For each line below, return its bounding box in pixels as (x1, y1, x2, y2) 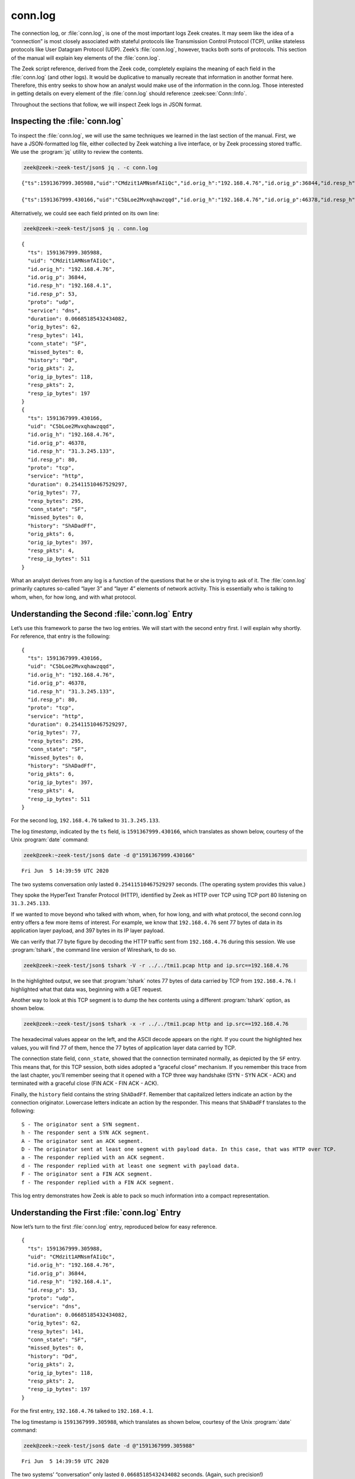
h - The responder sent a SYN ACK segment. (21, 1129, 150, 1136)
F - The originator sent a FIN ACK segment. (21, 1171, 153, 1177)
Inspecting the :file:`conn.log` (11, 116, 124, 127)
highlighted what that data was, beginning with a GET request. (11, 986, 163, 993)
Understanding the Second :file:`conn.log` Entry (11, 609, 193, 619)
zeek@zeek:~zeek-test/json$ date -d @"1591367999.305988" (23, 1442, 195, 1449)
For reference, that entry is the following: (11, 633, 111, 640)
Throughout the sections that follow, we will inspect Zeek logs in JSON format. (11, 101, 202, 108)
